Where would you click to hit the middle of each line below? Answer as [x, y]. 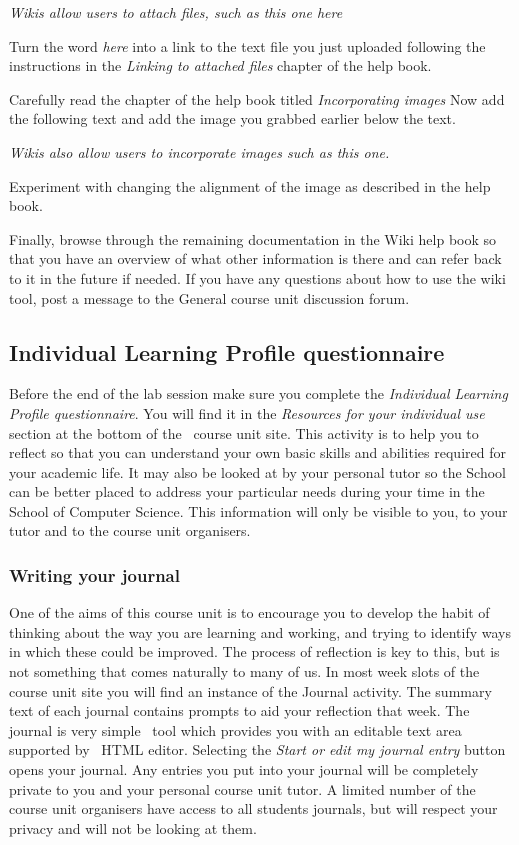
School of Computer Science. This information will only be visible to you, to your [258, 510]
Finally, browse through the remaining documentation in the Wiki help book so [253, 238]
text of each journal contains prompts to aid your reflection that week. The [239, 710]
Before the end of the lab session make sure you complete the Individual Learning [258, 393]
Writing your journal [94, 575]
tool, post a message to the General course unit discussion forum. [209, 297]
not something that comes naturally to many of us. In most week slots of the [244, 671]
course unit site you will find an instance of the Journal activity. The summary [250, 690]
